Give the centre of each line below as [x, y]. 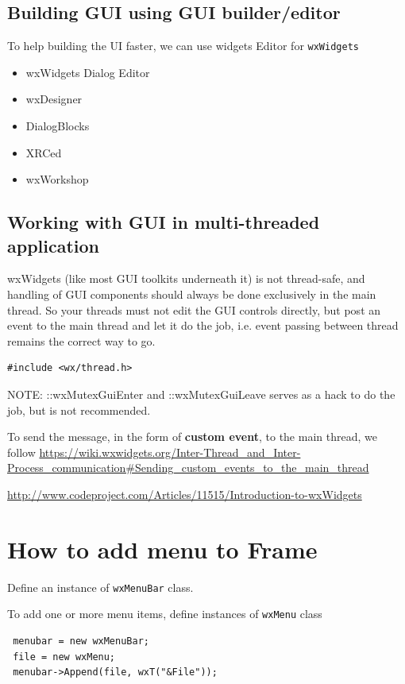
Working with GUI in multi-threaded [164, 222]
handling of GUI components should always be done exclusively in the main [192, 294]
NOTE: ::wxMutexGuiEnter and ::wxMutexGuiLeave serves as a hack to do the [201, 394]
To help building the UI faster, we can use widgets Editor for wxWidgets [183, 46]
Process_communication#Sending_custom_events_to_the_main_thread [188, 468]
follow [21, 452]
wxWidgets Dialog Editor [88, 72]
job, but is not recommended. [79, 410]
